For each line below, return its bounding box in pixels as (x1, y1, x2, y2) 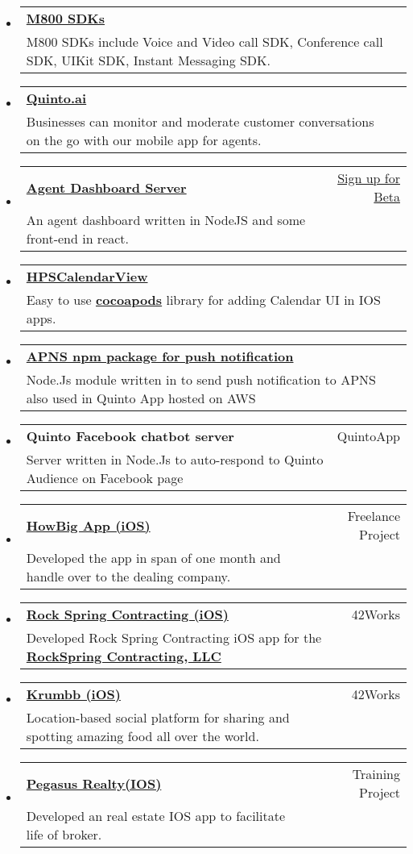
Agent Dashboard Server (26, 177, 187, 197)
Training (352, 764, 400, 783)
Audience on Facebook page (26, 469, 184, 487)
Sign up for (337, 169, 400, 187)
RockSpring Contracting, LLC (26, 647, 221, 665)
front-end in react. (26, 229, 130, 248)
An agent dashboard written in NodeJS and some (26, 210, 306, 229)
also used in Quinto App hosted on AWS (26, 389, 256, 407)
